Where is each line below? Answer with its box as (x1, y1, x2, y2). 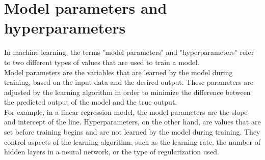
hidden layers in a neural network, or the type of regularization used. (4, 146, 219, 157)
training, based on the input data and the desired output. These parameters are (4, 77, 253, 87)
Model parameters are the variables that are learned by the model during (4, 67, 233, 77)
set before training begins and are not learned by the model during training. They (4, 126, 260, 137)
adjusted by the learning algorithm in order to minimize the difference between (4, 86, 251, 97)
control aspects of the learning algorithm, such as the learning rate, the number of (4, 136, 260, 147)
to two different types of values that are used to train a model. (4, 56, 199, 67)
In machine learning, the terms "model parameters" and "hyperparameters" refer (4, 47, 254, 57)
